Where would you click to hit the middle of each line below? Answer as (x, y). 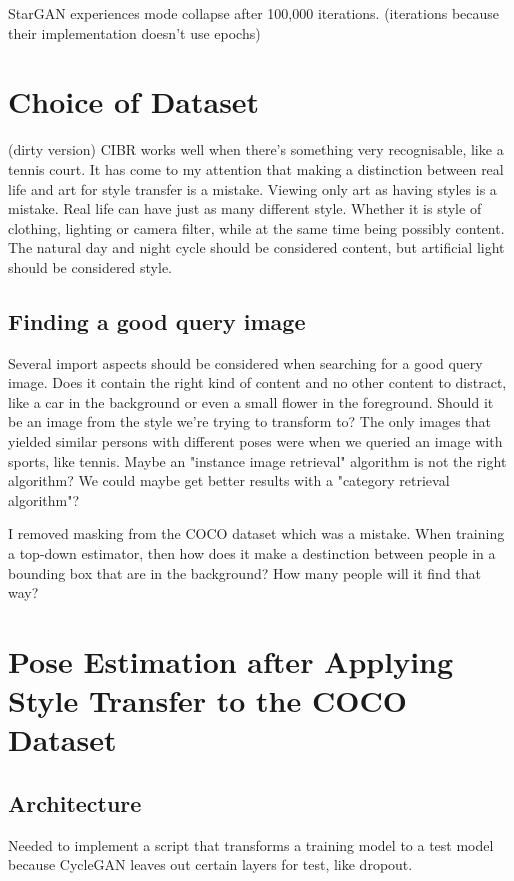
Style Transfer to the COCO (207, 700)
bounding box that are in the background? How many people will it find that (245, 572)
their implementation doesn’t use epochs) (134, 32)
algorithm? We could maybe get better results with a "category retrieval (229, 480)
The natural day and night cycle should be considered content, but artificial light (256, 247)
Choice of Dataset (134, 101)
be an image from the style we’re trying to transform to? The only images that (249, 421)
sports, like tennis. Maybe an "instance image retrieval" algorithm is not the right (257, 460)
